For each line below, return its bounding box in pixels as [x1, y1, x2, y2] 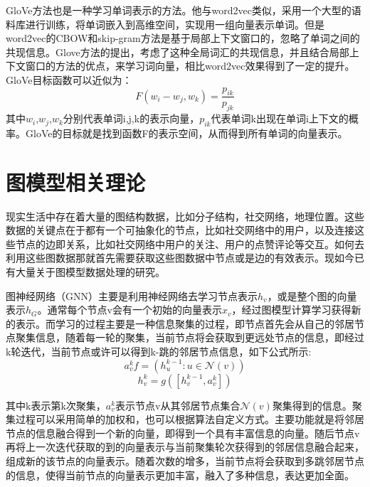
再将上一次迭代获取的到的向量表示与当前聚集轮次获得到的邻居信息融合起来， [6, 439, 364, 454]
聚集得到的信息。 [272, 397, 352, 412]
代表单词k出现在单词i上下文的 [211, 111, 349, 126]
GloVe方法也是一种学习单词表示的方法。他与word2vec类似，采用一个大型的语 [6, 3, 361, 17]
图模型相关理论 [6, 167, 146, 196]
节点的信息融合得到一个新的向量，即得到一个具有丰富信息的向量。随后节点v [6, 425, 360, 440]
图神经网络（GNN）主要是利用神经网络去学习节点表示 [6, 288, 258, 303]
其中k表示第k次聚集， [6, 397, 106, 412]
